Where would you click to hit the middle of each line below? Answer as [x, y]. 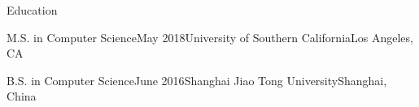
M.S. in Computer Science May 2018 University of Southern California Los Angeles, [210, 37]
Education [32, 10]
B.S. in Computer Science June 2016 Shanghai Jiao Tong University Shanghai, [197, 80]
